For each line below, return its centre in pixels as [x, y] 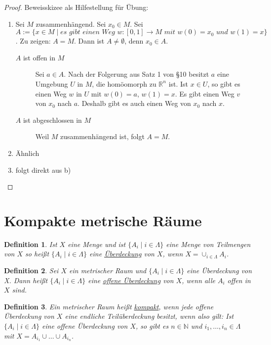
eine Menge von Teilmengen [208, 244]
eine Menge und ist [97, 244]
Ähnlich [27, 153]
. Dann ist [89, 41]
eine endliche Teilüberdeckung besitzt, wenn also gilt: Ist [149, 316]
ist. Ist [178, 83]
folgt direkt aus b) [43, 170]
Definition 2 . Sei [31, 271]
